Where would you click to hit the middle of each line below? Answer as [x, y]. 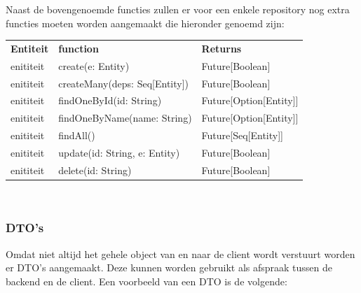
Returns [222, 48]
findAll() [77, 135]
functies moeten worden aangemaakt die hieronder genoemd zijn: [145, 23]
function [79, 48]
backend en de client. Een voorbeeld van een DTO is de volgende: [147, 281]
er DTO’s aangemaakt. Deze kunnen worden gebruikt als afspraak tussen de [169, 267]
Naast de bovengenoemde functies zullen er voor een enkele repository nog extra [178, 9]
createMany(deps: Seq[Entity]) [124, 83]
